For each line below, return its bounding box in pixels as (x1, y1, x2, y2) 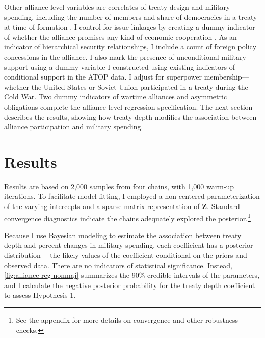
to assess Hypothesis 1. (4, 290, 76, 300)
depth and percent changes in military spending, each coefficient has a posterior (4, 240, 253, 250)
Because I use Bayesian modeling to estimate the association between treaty (4, 229, 242, 240)
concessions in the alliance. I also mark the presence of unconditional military (4, 51, 246, 62)
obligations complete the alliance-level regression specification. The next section (4, 101, 253, 112)
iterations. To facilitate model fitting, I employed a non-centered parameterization (4, 191, 260, 201)
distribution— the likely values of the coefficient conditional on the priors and (4, 250, 247, 261)
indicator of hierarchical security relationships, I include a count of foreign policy (4, 41, 257, 52)
